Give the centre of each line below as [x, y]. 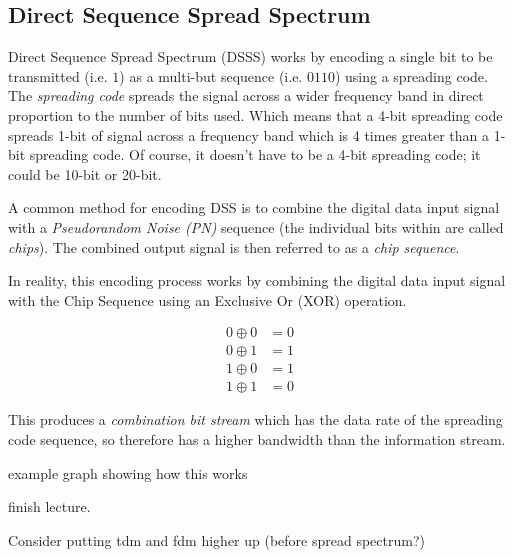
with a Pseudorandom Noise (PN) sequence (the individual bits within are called [256, 226]
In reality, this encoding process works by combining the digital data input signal [257, 280]
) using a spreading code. [411, 75]
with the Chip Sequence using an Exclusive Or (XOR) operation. [207, 299]
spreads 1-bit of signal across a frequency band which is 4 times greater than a [248, 134]
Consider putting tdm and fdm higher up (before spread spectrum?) [216, 539]
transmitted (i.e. [58, 75]
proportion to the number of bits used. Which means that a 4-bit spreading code [255, 114]
